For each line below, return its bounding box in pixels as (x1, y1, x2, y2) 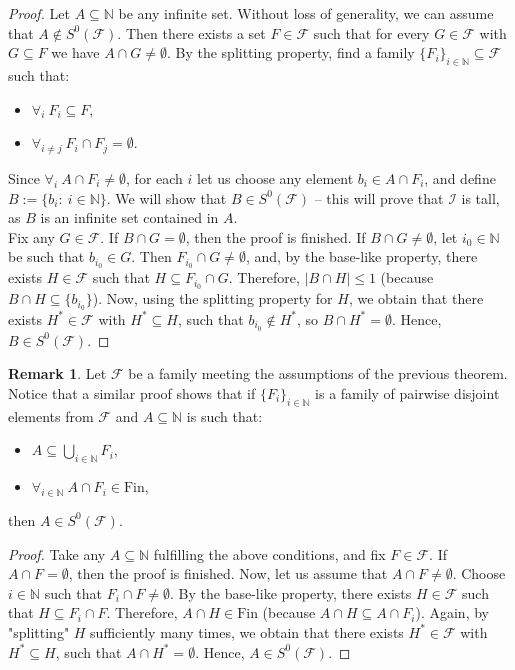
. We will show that (106, 187, 227, 208)
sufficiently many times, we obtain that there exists (90, 621, 404, 642)
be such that (8, 246, 85, 267)
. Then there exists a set (117, 22, 266, 43)
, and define (424, 167, 496, 188)
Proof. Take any (8, 543, 106, 564)
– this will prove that (314, 187, 444, 208)
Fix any (8, 226, 55, 247)
